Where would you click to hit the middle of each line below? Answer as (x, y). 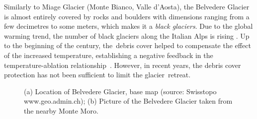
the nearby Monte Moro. (61, 110)
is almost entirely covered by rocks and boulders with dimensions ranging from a (127, 16)
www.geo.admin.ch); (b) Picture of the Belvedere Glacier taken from (128, 101)
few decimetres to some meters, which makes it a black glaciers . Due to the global (128, 26)
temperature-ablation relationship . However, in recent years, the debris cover (123, 65)
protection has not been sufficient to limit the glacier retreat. (97, 75)
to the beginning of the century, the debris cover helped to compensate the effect (128, 45)
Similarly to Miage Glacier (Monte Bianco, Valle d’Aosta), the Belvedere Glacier (127, 6)
